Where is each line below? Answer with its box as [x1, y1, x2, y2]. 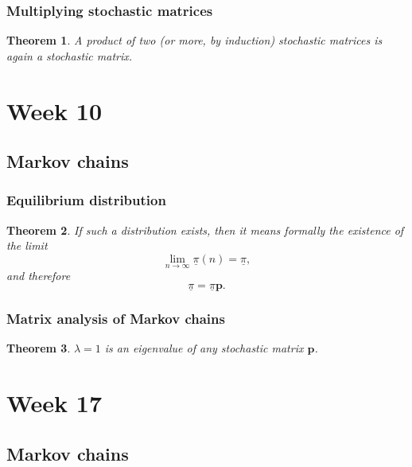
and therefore [6, 267, 71, 284]
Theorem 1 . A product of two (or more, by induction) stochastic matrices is [6, 32, 383, 49]
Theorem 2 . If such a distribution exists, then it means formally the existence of [6, 221, 404, 238]
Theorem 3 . [6, 340, 71, 356]
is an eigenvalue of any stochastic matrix [104, 340, 304, 356]
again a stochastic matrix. [6, 47, 133, 64]
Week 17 [6, 387, 103, 418]
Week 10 [6, 94, 103, 126]
